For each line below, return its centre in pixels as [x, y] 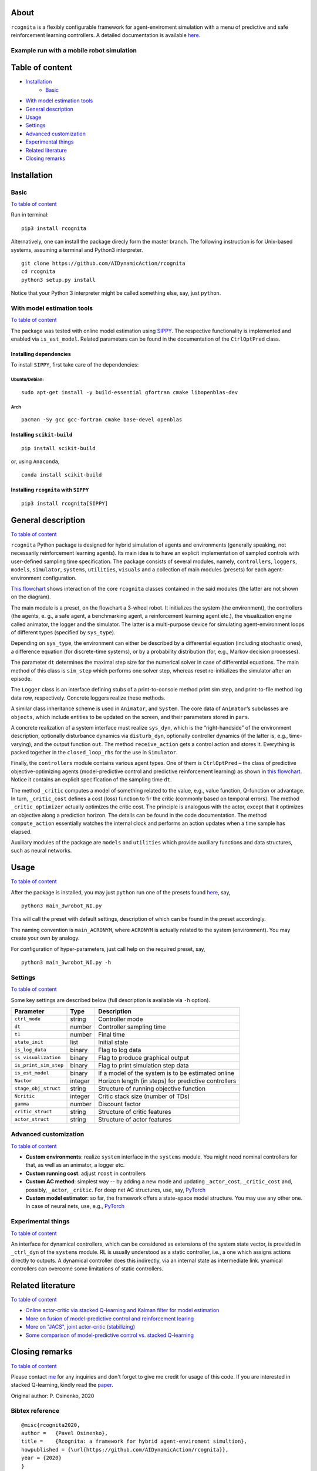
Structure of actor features [135, 1119]
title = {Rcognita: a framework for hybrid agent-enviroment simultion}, [134, 1441]
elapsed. [21, 831]
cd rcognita [38, 272]
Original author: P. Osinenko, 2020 [53, 1396]
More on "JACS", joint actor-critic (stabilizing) [80, 1327]
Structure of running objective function [151, 1089]
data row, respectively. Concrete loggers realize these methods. [88, 698]
